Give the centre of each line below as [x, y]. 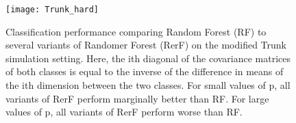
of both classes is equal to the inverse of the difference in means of [145, 71]
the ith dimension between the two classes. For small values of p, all [148, 85]
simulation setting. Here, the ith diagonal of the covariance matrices [148, 58]
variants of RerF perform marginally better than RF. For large [137, 98]
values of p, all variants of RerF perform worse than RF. [124, 112]
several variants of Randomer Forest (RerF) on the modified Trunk [146, 45]
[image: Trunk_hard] [52, 10]
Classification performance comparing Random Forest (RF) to [136, 31]
